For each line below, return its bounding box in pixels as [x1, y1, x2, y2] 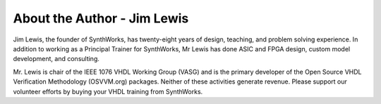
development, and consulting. [13, 55, 100, 63]
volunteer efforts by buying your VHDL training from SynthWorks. [13, 87, 203, 96]
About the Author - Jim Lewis [13, 11, 189, 26]
